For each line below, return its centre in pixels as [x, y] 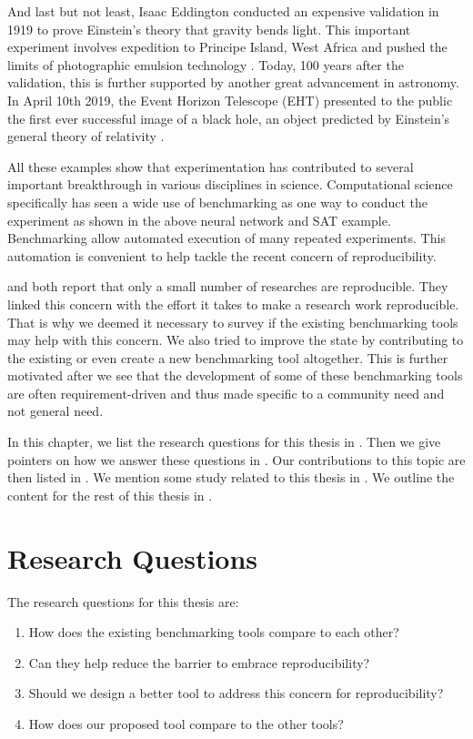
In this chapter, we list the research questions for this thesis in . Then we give [224, 442]
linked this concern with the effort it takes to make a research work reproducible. [233, 304]
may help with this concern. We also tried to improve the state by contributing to [236, 340]
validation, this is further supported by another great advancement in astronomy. [233, 82]
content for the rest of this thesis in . [110, 495]
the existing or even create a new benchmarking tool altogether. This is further [228, 357]
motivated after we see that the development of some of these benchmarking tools [235, 375]
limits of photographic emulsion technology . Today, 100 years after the [206, 64]
